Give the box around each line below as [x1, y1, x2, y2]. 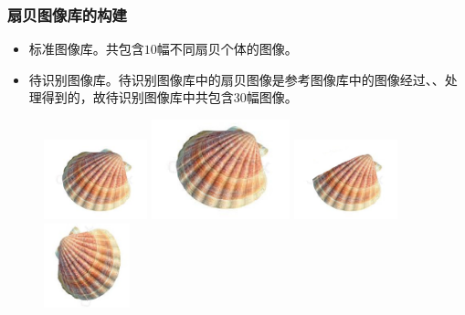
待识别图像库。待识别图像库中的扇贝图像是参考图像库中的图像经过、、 [28, 69, 445, 89]
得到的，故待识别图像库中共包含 [41, 88, 234, 107]
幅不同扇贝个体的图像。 [156, 39, 298, 58]
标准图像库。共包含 [28, 39, 144, 58]
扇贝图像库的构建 [7, 3, 127, 26]
